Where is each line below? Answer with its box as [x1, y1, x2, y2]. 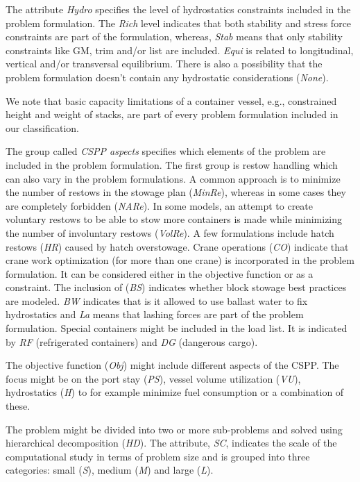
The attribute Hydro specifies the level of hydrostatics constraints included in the [6, 2, 351, 16]
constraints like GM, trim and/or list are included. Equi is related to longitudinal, [6, 42, 354, 57]
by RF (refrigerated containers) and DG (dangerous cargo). [6, 334, 258, 349]
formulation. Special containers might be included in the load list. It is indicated [6, 321, 348, 335]
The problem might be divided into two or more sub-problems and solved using [6, 422, 343, 436]
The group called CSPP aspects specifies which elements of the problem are [6, 144, 326, 158]
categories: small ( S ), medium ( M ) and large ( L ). [6, 463, 214, 477]
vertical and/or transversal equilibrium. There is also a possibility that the [6, 56, 323, 71]
